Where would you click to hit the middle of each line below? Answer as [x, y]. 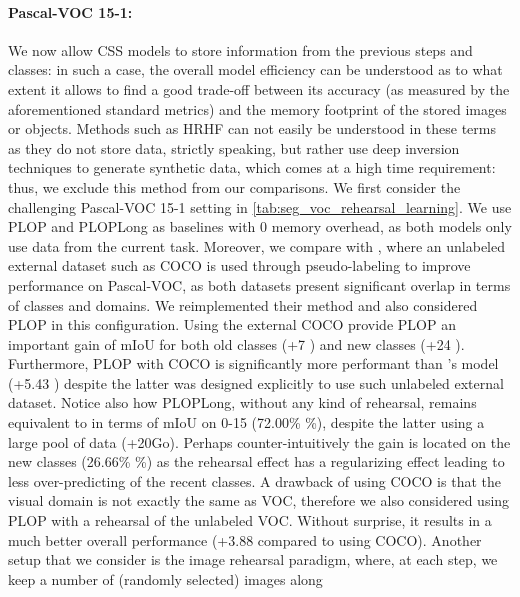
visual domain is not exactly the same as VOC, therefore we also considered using [259, 500]
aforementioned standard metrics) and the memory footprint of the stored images [257, 108]
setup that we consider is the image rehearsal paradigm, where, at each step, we [253, 559]
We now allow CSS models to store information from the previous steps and [240, 49]
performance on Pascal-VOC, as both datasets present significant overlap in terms [259, 284]
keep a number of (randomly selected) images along [165, 578]
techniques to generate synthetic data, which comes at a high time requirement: [252, 167]
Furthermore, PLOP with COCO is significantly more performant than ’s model [253, 363]
